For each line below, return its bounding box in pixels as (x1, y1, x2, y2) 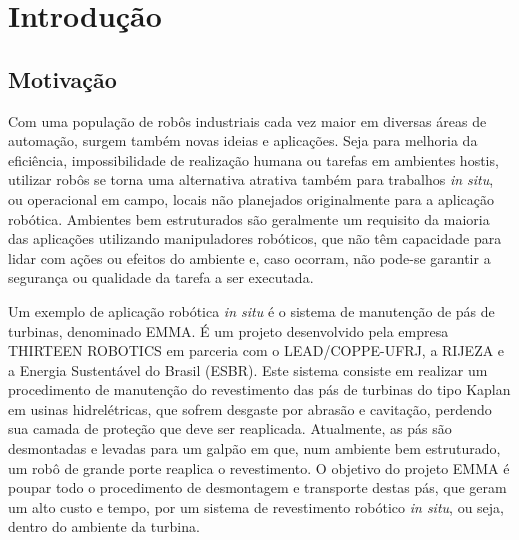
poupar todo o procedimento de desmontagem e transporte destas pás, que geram (8, 477, 507, 498)
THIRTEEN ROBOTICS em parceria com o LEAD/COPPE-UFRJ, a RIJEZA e (8, 340, 505, 361)
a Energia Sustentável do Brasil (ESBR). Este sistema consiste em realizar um (8, 359, 488, 380)
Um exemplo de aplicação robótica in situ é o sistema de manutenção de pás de (8, 300, 495, 321)
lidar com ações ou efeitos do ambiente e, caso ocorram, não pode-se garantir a (8, 247, 491, 268)
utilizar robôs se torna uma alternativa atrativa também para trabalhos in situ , (8, 169, 494, 190)
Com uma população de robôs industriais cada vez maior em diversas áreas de (8, 110, 487, 131)
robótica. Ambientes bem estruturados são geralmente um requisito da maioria (8, 208, 490, 229)
